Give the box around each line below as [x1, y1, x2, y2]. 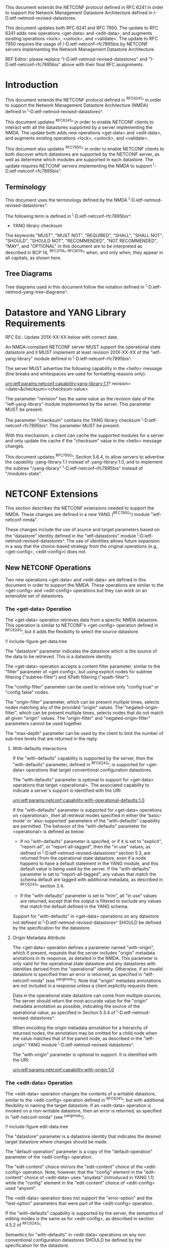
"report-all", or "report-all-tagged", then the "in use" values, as [20, 844, 151, 850]
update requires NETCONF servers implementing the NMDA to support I [5, 162, 155, 169]
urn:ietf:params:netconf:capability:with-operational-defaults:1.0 [12, 797, 145, 803]
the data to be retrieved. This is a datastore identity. [5, 654, 112, 660]
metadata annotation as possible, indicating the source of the [12, 1003, 140, 1009]
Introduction [5, 79, 59, 90]
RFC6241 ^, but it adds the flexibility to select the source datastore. [5, 628, 140, 635]
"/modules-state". [5, 471, 42, 477]
